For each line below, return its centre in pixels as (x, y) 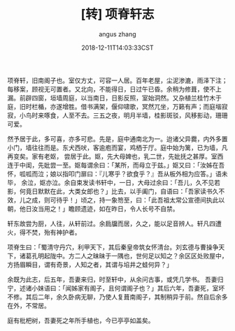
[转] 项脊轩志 (117, 14)
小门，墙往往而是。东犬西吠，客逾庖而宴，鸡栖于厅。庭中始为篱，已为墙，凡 (117, 147)
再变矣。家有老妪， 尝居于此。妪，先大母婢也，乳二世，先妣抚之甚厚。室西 (115, 156)
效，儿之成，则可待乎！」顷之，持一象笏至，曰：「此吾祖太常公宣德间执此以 (116, 200)
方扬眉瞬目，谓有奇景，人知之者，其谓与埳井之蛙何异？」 (90, 264)
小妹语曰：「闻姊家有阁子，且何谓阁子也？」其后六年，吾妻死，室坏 (128, 288)
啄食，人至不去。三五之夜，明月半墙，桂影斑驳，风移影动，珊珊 (136, 115)
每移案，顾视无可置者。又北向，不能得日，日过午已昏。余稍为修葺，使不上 (114, 89)
